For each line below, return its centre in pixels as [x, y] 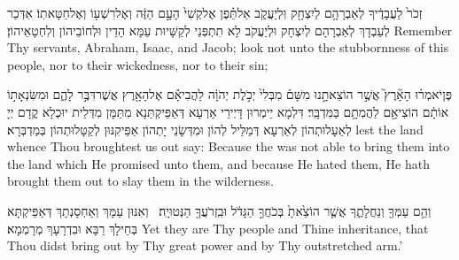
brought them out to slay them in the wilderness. [140, 181]
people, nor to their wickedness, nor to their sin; [138, 64]
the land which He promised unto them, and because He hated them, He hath [218, 163]
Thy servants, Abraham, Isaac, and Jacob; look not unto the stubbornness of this [228, 47]
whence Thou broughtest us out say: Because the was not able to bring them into [229, 146]
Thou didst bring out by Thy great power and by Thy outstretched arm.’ [205, 245]
